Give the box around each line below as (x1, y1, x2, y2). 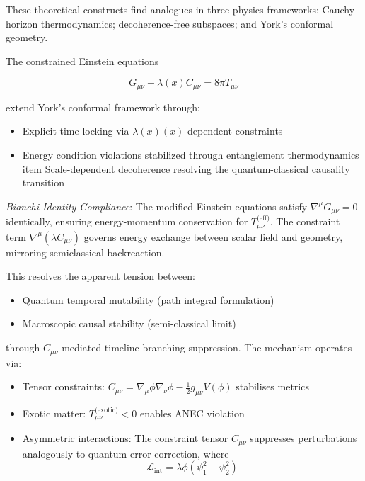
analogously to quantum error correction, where (22, 446, 229, 460)
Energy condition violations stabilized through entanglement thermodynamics (22, 147, 359, 162)
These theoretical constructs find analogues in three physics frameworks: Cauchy (6, 2, 355, 16)
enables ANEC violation (139, 405, 245, 420)
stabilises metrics (236, 379, 309, 394)
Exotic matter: (22, 405, 86, 420)
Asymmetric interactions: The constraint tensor (22, 431, 228, 446)
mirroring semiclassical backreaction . (6, 244, 165, 259)
